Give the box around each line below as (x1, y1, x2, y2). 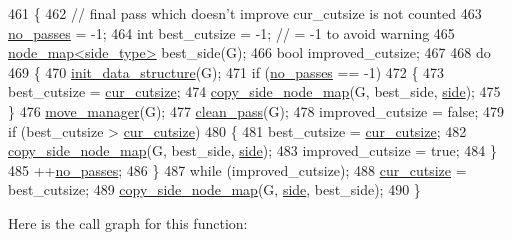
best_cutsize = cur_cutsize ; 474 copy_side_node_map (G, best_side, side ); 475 (8, 81, 501, 102)
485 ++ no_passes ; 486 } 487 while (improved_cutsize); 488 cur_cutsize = (8, 159, 467, 180)
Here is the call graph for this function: (8, 212, 248, 233)
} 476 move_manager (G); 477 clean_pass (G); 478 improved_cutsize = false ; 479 (8, 100, 505, 121)
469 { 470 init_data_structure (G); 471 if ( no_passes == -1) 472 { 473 (8, 61, 445, 82)
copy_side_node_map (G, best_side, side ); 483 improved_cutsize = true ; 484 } (8, 140, 498, 161)
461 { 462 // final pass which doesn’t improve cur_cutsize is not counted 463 (8, 3, 482, 23)
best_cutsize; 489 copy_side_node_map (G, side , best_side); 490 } (8, 179, 421, 200)
